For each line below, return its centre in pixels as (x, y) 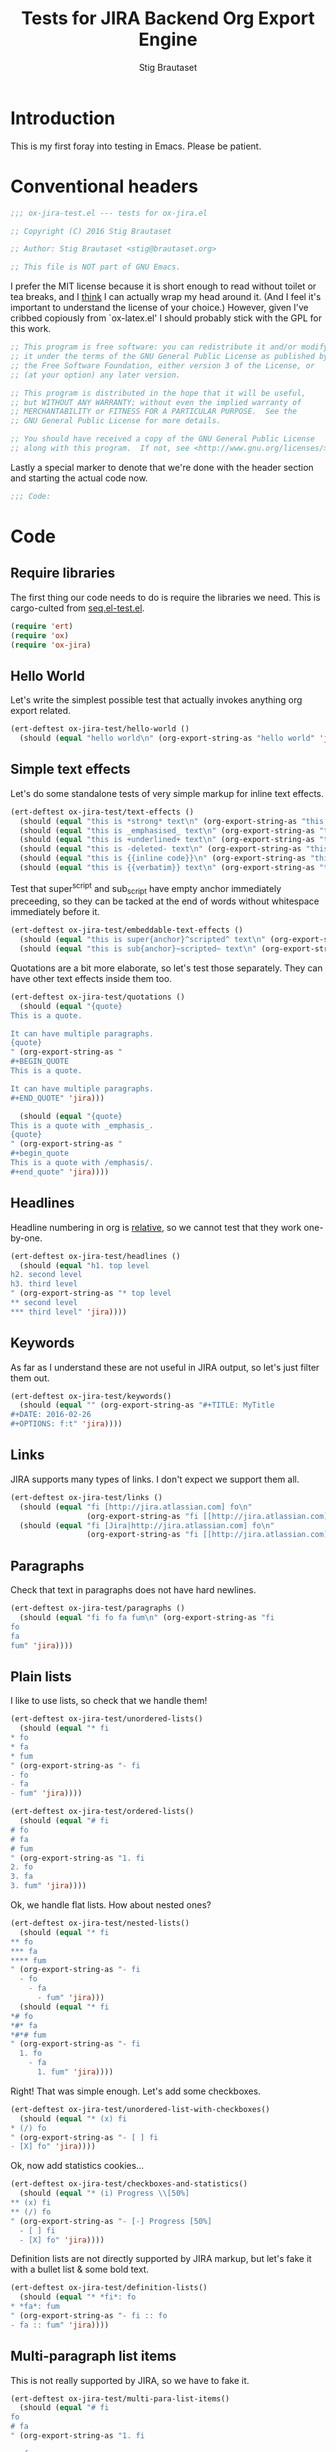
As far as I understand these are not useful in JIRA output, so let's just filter (165, 1367)
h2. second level (46, 1275)
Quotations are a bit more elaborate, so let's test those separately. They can (166, 968)
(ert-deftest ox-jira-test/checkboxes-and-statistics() (129, 2184)
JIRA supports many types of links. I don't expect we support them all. (155, 1479)
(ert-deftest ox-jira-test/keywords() (91, 1396)
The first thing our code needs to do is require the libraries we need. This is (165, 597)
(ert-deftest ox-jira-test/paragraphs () (98, 1608)
